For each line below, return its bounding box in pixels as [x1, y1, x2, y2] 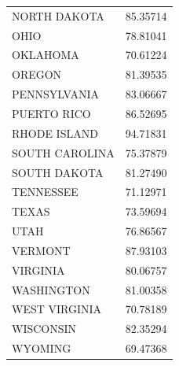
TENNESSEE [12, 183, 79, 200]
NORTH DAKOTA [12, 7, 104, 24]
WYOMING [12, 340, 71, 357]
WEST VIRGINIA [12, 301, 102, 317]
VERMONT [12, 242, 71, 258]
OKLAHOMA [12, 46, 79, 63]
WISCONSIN [12, 320, 77, 337]
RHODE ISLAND [12, 124, 98, 141]
